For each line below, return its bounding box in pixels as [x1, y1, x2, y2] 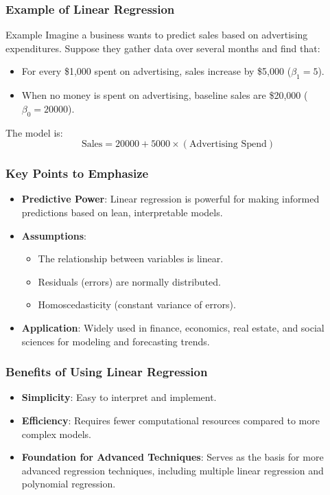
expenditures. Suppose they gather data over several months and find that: [5, 41, 320, 55]
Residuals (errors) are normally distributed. [38, 274, 221, 288]
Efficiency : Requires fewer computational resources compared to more [21, 413, 320, 427]
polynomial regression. [21, 476, 116, 491]
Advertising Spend [189, 139, 267, 150]
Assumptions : [21, 228, 86, 242]
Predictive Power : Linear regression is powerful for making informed [21, 192, 320, 206]
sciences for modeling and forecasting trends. [21, 334, 210, 348]
